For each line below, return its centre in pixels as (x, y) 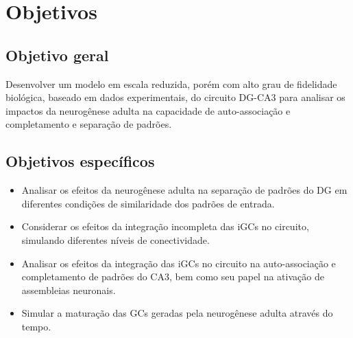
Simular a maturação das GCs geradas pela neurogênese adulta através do (177, 313)
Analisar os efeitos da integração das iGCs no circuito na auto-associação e (179, 263)
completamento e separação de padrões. (89, 124)
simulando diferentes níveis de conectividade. (115, 239)
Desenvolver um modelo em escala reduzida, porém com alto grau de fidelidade (171, 83)
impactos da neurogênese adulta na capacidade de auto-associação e (148, 110)
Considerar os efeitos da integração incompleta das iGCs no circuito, (165, 226)
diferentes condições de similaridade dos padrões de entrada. (148, 203)
